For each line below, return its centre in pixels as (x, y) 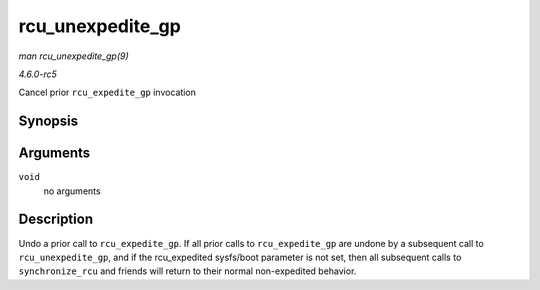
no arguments (72, 191)
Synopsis (48, 121)
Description (56, 219)
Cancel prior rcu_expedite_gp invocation (107, 92)
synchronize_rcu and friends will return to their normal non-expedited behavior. (187, 271)
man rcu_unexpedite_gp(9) (73, 56)
